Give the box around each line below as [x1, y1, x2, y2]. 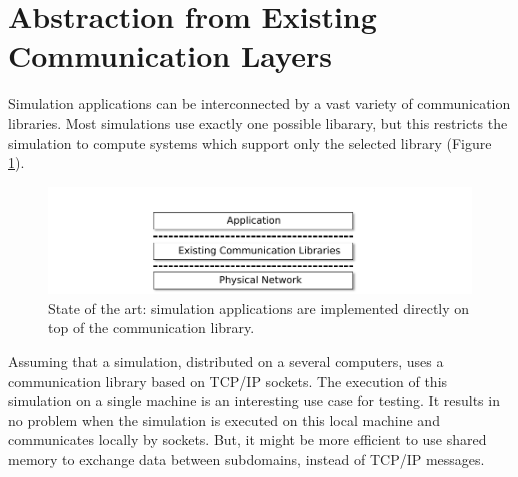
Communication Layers [8, 35, 332, 76]
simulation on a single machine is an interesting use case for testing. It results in [8, 390, 500, 411]
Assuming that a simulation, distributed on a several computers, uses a [8, 351, 444, 372]
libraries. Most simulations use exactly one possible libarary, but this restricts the [8, 112, 508, 133]
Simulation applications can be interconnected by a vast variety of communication [8, 93, 511, 114]
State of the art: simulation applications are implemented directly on [48, 297, 470, 318]
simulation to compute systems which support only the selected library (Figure [8, 132, 492, 153]
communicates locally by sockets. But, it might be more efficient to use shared [8, 429, 487, 450]
